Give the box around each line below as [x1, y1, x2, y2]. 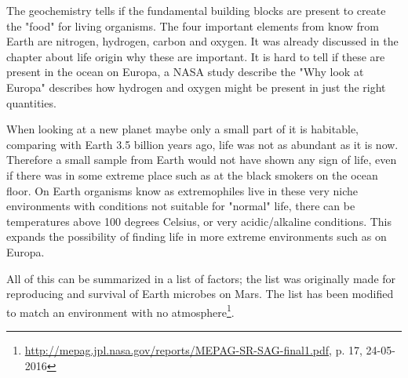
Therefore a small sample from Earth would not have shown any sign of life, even [6, 151, 397, 168]
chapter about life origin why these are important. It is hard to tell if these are [6, 48, 385, 64]
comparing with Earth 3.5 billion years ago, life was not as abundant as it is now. [6, 136, 399, 152]
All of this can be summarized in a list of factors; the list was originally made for [6, 270, 396, 286]
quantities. [6, 94, 56, 111]
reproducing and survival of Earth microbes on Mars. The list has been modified [6, 285, 394, 302]
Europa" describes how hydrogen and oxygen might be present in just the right [6, 78, 386, 95]
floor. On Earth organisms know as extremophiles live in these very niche [6, 182, 358, 198]
